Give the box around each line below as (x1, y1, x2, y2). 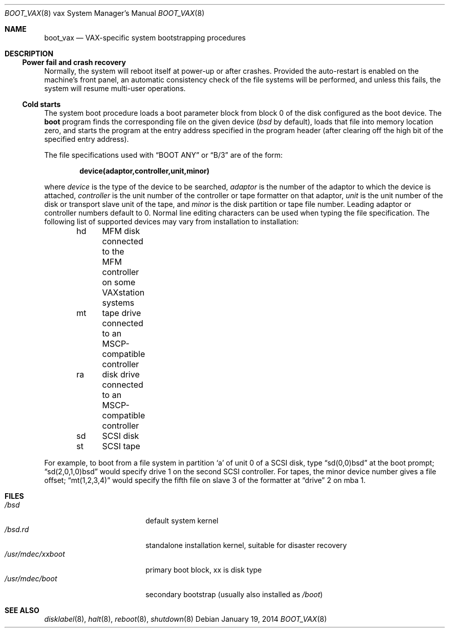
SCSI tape (102, 441, 140, 451)
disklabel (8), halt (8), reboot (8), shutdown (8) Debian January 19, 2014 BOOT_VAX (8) (44, 615, 327, 623)
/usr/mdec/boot (5, 574, 57, 583)
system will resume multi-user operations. (44, 84, 186, 93)
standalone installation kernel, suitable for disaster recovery (145, 541, 347, 550)
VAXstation (102, 287, 145, 298)
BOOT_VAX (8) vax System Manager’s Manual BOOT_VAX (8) (5, 9, 205, 17)
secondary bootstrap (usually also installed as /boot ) (145, 590, 323, 599)
